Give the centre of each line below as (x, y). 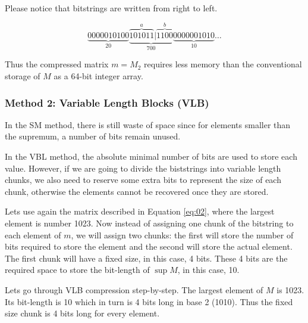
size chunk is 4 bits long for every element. (82, 313)
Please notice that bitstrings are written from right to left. (111, 8)
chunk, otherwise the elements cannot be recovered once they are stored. (137, 191)
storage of (23, 76)
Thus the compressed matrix (57, 64)
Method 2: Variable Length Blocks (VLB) (107, 102)
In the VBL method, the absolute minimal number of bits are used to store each (151, 156)
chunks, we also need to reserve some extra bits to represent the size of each (143, 180)
